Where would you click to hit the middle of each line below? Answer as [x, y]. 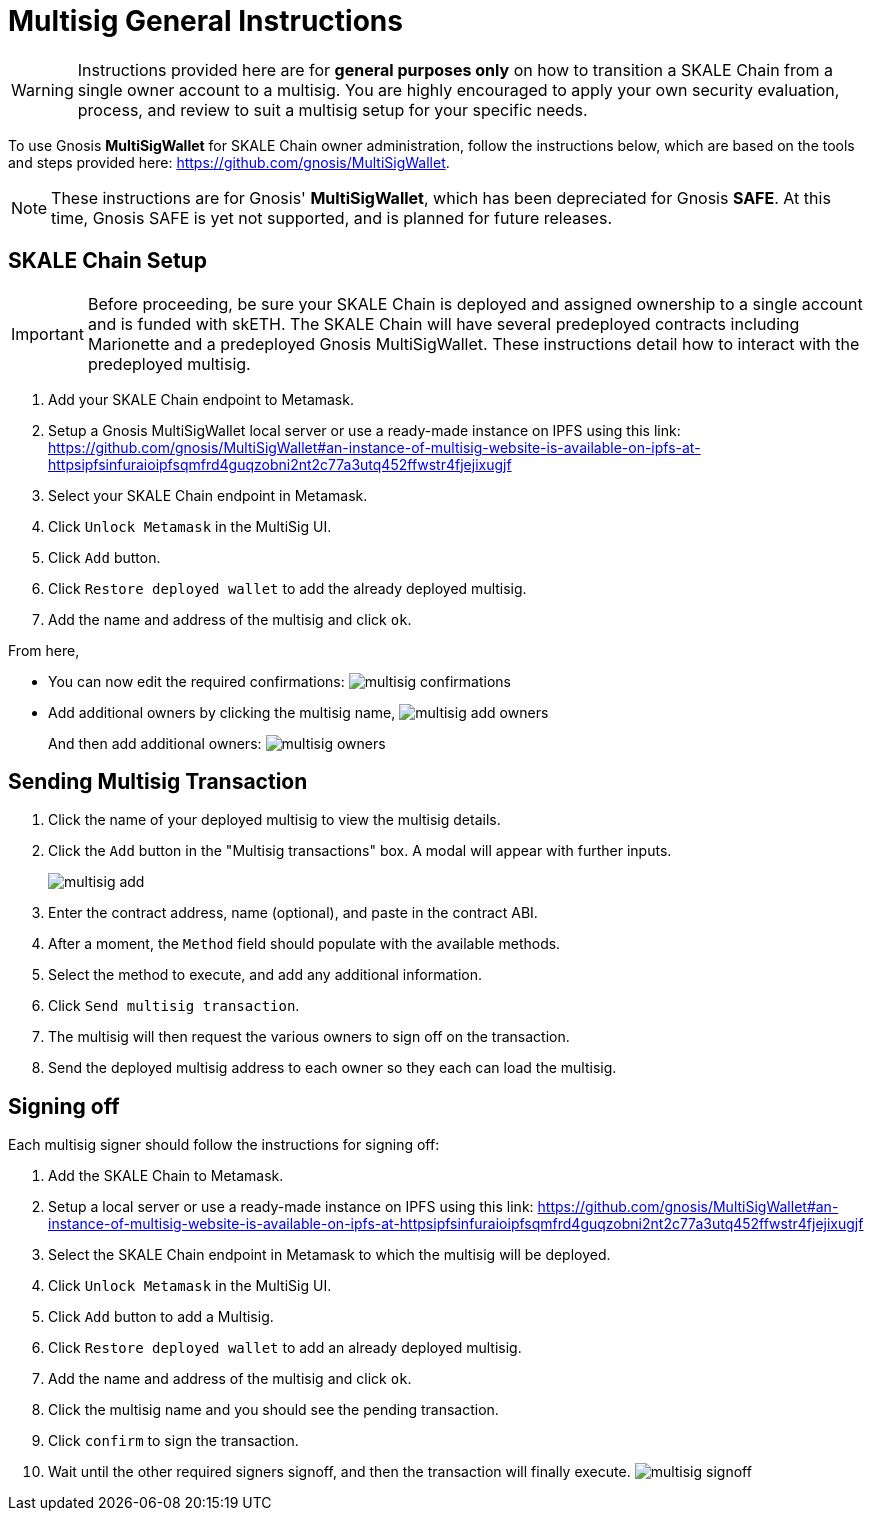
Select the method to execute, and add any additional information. [265, 975]
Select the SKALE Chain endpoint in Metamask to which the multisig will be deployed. [329, 1255]
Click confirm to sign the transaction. [173, 1441]
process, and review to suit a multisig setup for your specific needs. [332, 109]
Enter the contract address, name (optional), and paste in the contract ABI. [293, 913]
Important [47, 333]
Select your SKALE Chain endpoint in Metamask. [208, 495]
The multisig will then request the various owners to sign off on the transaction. [309, 1037]
